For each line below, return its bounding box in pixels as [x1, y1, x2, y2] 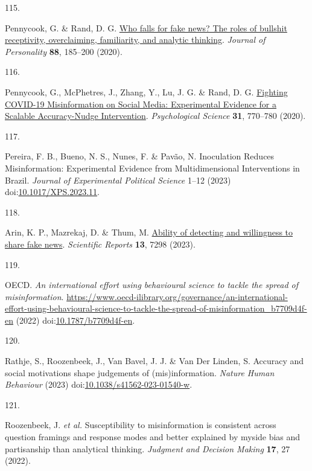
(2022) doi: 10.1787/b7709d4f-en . [16, 313, 135, 326]
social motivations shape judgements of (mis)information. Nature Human [5, 366, 275, 379]
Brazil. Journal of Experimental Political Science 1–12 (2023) [5, 173, 231, 186]
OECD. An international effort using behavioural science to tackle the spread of [5, 278, 299, 291]
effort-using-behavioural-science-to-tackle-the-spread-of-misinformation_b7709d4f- [5, 302, 307, 315]
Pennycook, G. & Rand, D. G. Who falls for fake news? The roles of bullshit [5, 21, 287, 34]
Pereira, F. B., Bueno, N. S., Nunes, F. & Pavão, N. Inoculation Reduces [5, 150, 275, 162]
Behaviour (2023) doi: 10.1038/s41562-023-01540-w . [5, 378, 193, 391]
